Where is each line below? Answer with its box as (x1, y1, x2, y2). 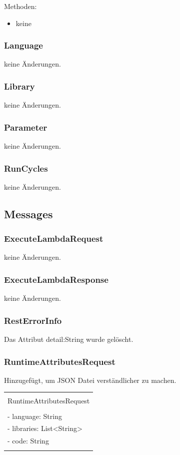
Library (4, 80, 35, 92)
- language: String (7, 410, 62, 421)
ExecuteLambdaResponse (4, 273, 108, 285)
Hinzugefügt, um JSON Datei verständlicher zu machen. (4, 374, 176, 385)
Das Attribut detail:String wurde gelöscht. (4, 334, 133, 344)
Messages (4, 206, 53, 221)
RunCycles (4, 162, 48, 174)
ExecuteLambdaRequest (4, 232, 103, 245)
